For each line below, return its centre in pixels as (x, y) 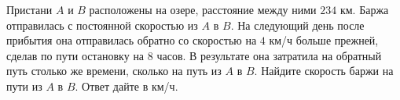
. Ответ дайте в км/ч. (127, 86)
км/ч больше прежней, (324, 40)
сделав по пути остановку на (75, 55)
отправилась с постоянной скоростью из (102, 25)
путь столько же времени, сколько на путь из (114, 71)
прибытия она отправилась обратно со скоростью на (132, 40)
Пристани (29, 9)
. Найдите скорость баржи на (324, 71)
